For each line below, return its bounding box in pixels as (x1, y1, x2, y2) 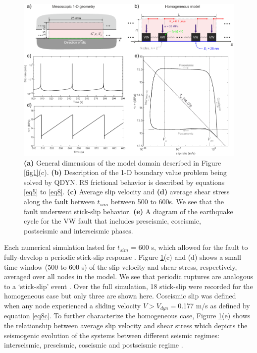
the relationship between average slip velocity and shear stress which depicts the (4, 320, 248, 331)
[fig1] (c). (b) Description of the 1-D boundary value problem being (24, 167, 227, 177)
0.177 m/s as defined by (178, 300, 250, 310)
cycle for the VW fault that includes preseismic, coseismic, (24, 216, 201, 226)
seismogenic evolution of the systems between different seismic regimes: (4, 330, 219, 340)
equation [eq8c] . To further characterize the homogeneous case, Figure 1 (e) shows (4, 310, 251, 321)
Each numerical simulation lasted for (4, 242, 115, 252)
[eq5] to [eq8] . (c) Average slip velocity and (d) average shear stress (24, 186, 230, 197)
